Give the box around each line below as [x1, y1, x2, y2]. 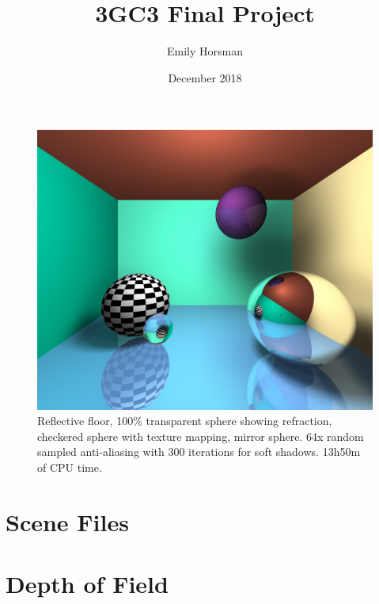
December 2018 [168, 69, 242, 85]
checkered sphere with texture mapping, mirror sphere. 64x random [37, 427, 364, 444]
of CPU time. [37, 458, 102, 475]
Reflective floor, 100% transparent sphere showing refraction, [37, 412, 332, 429]
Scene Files [6, 505, 129, 538]
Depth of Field [6, 568, 169, 600]
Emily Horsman [167, 43, 243, 59]
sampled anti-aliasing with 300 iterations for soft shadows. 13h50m [37, 443, 361, 460]
